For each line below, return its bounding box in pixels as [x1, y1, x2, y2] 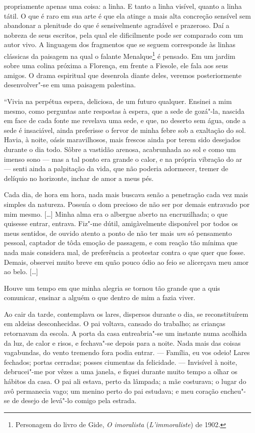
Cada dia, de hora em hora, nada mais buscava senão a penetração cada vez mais [4, 189, 248, 200]
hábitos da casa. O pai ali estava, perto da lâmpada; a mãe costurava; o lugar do [4, 376, 246, 386]
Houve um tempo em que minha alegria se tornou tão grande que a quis [4, 282, 220, 293]
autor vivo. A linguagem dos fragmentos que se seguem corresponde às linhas [4, 39, 235, 50]
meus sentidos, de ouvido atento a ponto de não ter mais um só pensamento [4, 228, 232, 238]
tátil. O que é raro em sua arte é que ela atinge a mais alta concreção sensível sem [4, 10, 251, 21]
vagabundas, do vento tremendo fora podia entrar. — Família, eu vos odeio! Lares [4, 347, 250, 357]
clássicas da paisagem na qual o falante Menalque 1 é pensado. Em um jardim [4, 49, 235, 61]
